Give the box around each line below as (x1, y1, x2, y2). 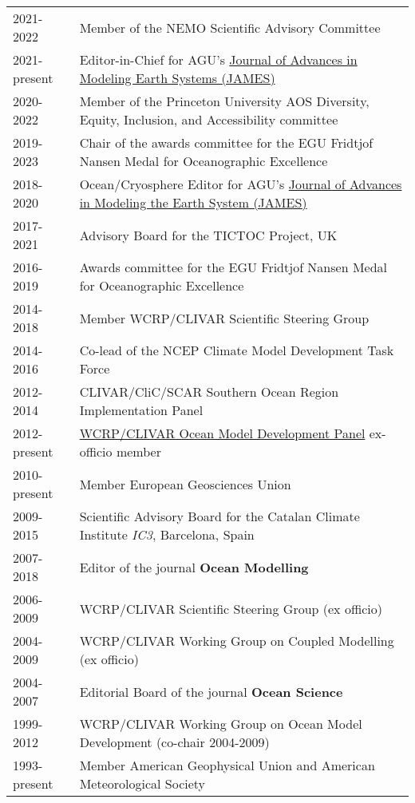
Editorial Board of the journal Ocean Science (79, 682, 343, 701)
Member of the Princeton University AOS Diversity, (79, 92, 370, 110)
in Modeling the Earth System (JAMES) (79, 193, 307, 212)
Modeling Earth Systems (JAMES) (79, 69, 275, 87)
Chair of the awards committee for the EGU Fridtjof (79, 133, 373, 152)
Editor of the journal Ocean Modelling (79, 557, 309, 576)
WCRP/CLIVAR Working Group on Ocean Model (79, 714, 362, 733)
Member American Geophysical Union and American (79, 756, 375, 774)
